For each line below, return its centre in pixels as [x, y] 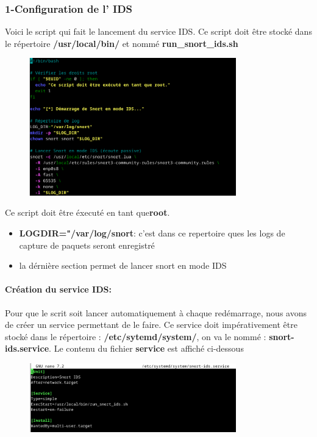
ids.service [27, 348]
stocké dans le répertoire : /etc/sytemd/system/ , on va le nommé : [136, 336]
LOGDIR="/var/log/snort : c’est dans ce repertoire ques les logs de [152, 233]
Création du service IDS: [58, 289]
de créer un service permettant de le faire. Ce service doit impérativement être [151, 325]
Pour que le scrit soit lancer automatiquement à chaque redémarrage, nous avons [156, 312]
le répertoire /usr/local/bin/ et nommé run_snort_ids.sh [122, 43]
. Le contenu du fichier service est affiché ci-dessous [146, 348]
